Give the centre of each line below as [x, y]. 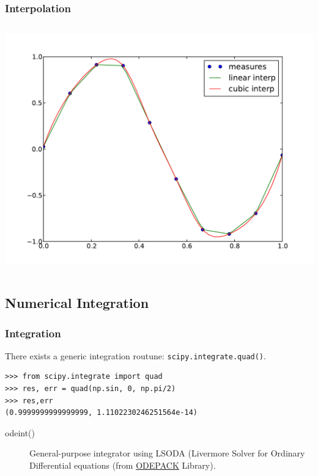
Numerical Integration [77, 303]
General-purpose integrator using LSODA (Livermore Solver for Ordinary [167, 453]
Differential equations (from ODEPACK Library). [123, 465]
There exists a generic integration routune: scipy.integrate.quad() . [135, 355]
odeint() [20, 432]
